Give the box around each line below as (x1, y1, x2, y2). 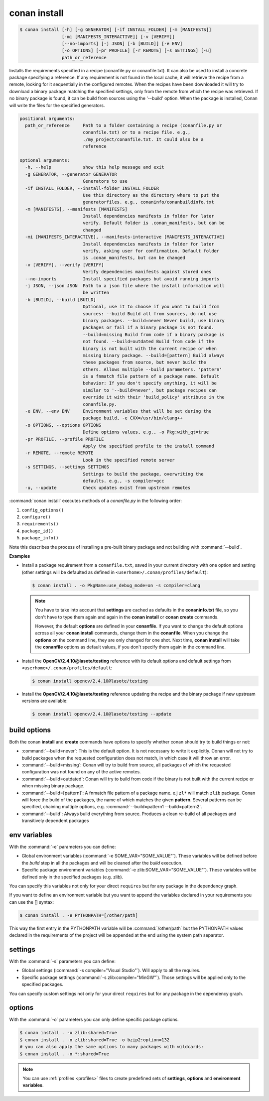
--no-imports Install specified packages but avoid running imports (25, 276, 220, 281)
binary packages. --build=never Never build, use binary (82, 318, 225, 323)
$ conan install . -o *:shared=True (19, 1051, 110, 1057)
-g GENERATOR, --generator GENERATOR (25, 171, 117, 177)
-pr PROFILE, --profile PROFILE (25, 436, 104, 442)
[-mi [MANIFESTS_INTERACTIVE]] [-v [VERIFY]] (61, 34, 175, 39)
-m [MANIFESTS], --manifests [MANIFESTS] (25, 206, 128, 212)
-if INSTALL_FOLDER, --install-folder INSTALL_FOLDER (25, 185, 159, 191)
